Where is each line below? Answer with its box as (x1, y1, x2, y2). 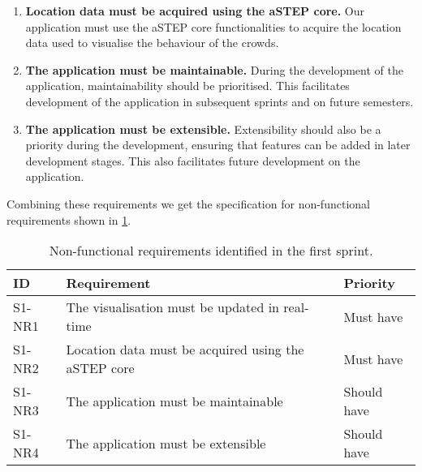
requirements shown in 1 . (6, 211, 131, 228)
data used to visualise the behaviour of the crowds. (25, 34, 279, 51)
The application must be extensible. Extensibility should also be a (25, 120, 381, 137)
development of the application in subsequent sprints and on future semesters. (25, 92, 414, 109)
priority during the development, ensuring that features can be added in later (25, 136, 411, 153)
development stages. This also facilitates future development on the (25, 152, 360, 169)
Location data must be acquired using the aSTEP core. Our (25, 2, 364, 19)
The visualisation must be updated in (66, 298, 280, 317)
